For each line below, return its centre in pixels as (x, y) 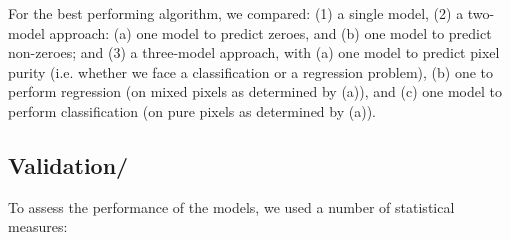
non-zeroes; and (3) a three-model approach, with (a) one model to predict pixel (254, 52)
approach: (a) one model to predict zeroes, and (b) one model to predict (270, 32)
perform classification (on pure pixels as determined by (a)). (192, 110)
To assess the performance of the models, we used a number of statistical (231, 206)
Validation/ (68, 164)
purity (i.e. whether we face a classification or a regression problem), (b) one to (251, 71)
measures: (38, 226)
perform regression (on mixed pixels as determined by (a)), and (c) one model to (255, 91)
